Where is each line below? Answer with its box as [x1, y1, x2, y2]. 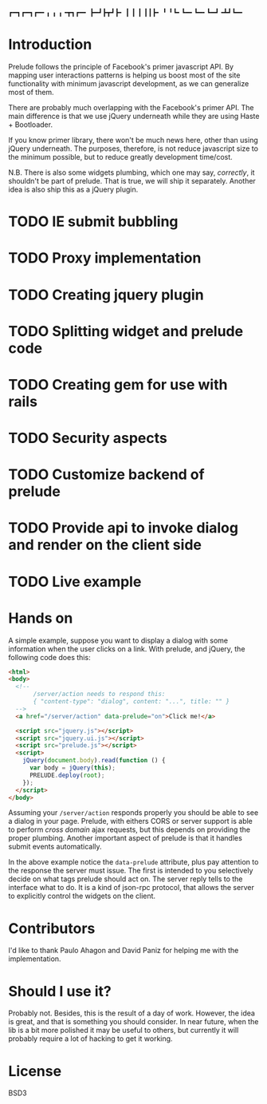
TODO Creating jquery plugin [8, 286, 205, 303]
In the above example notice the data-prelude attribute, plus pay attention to [8, 857, 259, 867]
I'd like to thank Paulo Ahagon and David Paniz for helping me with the [8, 946, 239, 956]
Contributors [8, 919, 96, 937]
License [8, 1062, 62, 1080]
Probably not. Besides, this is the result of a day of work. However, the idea [8, 1008, 255, 1018]
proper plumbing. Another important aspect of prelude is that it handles [8, 833, 243, 843]
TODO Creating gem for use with [8, 375, 228, 394]
